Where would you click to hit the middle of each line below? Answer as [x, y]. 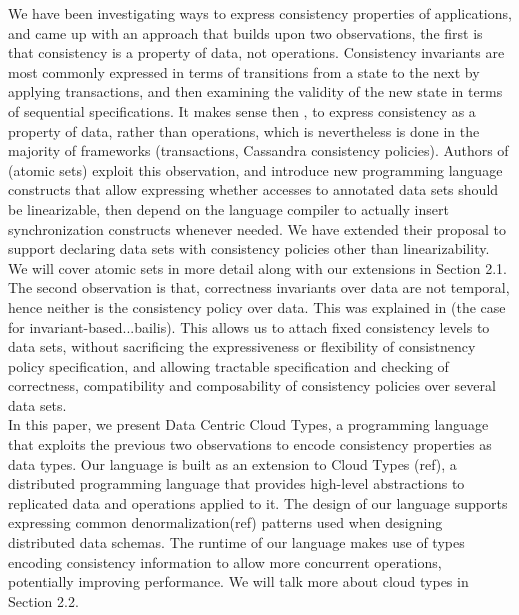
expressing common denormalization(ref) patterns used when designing [225, 522]
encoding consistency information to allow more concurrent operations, [225, 561]
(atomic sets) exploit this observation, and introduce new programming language [255, 169]
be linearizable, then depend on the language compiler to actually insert [228, 208]
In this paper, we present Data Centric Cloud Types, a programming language [248, 424]
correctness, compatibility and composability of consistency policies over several [252, 385]
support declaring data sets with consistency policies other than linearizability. [249, 248]
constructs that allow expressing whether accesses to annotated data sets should [253, 189]
